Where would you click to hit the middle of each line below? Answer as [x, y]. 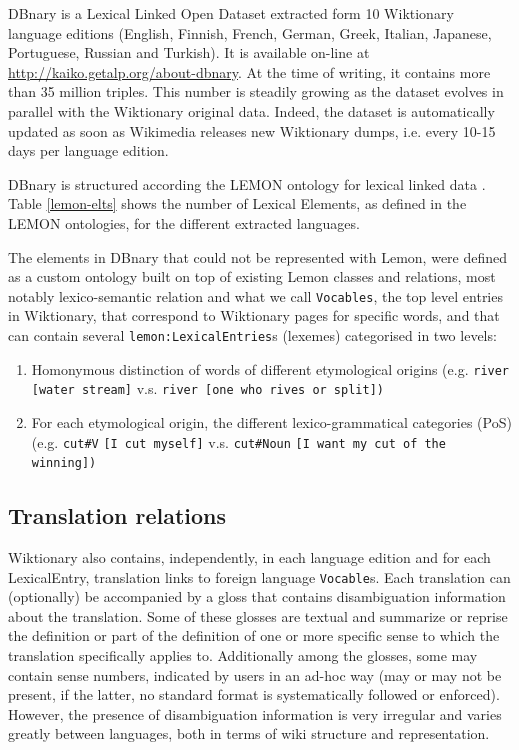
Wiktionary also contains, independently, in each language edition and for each [249, 557]
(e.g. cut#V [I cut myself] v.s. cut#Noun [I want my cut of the [238, 441]
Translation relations [117, 515]
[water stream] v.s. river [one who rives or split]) [207, 388]
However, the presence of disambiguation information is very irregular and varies [255, 713]
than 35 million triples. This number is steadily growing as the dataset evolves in [256, 91]
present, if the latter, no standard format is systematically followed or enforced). [254, 694]
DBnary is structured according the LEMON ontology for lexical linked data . [247, 183]
